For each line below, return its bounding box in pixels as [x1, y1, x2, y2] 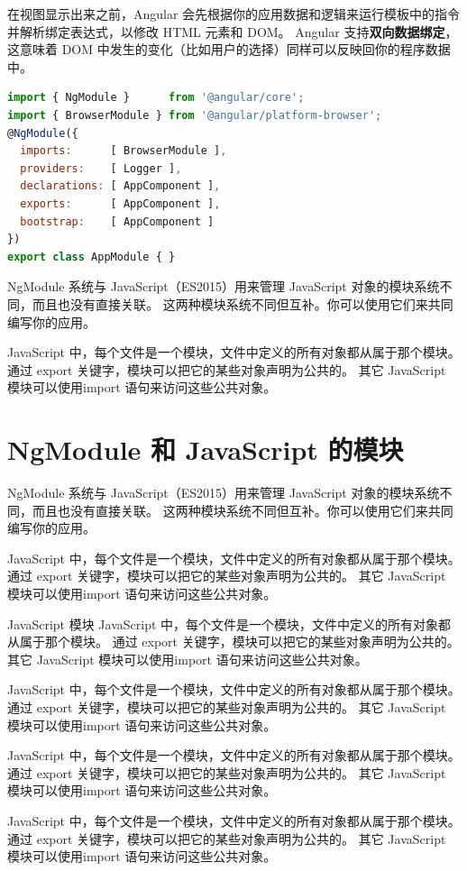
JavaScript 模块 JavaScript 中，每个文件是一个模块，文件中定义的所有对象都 [7, 614, 452, 633]
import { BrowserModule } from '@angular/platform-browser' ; [7, 108, 382, 122]
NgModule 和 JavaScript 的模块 [7, 431, 404, 468]
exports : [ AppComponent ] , [20, 197, 221, 210]
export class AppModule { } [7, 250, 176, 263]
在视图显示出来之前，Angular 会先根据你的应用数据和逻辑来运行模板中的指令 [7, 5, 461, 23]
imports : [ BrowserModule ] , [20, 144, 227, 158]
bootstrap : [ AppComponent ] [20, 215, 215, 228]
